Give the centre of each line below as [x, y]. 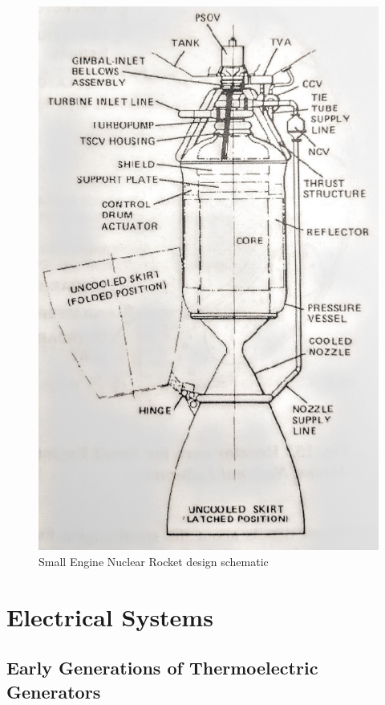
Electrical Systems [110, 616]
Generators [54, 691]
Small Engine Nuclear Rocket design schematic [154, 561]
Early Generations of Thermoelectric [162, 668]
